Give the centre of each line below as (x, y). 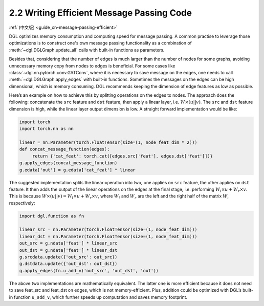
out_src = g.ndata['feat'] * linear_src (68, 243)
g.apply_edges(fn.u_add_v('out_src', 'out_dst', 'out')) (89, 271)
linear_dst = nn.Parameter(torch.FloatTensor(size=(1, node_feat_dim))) (108, 236)
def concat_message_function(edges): (65, 149)
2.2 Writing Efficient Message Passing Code (100, 13)
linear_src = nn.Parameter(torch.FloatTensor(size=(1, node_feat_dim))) (108, 229)
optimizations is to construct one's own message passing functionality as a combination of (100, 43)
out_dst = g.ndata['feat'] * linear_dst (68, 250)
